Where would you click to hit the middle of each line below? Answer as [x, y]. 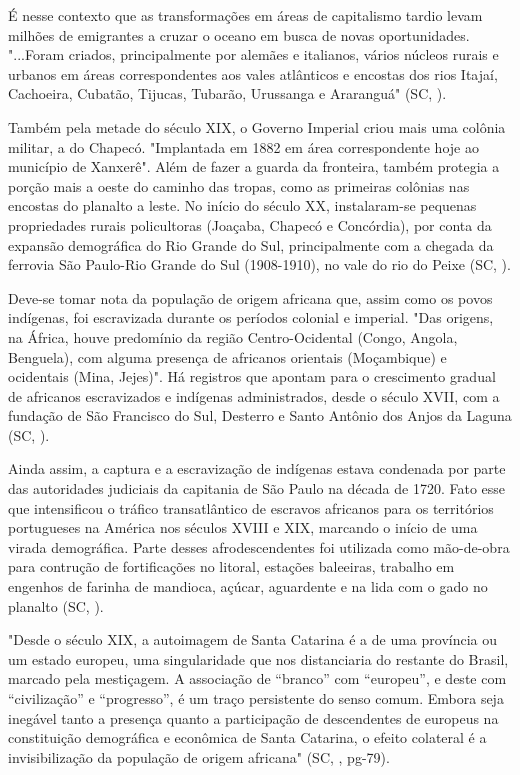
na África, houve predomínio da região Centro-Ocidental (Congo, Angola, [233, 336]
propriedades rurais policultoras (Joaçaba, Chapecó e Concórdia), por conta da [250, 224]
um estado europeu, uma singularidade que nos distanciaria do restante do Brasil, [258, 658]
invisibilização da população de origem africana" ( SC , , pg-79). [199, 756]
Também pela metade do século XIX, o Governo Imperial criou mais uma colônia [257, 126]
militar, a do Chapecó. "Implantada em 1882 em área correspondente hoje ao [243, 146]
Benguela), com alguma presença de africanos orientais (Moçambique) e [227, 356]
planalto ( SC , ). [56, 605]
